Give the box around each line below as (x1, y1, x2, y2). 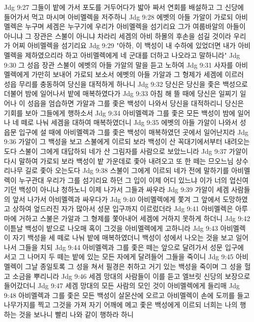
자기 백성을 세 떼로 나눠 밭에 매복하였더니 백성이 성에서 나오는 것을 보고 (12, 232, 234, 243)
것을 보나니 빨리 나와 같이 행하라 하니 (19, 309, 134, 319)
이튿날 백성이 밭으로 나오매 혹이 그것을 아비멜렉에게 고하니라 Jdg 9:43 (4, 223, 218, 233)
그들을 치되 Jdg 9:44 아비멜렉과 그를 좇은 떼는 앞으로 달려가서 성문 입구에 (19, 242, 244, 252)
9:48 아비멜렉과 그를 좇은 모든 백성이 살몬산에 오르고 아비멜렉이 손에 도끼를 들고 (4, 290, 250, 300)
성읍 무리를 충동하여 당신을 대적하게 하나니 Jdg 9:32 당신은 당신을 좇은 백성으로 (4, 78, 248, 89)
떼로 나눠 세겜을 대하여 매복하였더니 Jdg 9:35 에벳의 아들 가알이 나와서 (21, 117, 238, 127)
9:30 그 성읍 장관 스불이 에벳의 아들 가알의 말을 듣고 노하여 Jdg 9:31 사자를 (4, 59, 233, 70)
